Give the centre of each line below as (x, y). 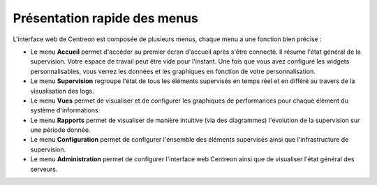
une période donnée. (60, 130)
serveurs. (44, 169)
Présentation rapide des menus (105, 18)
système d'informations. (65, 110)
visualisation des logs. (62, 91)
